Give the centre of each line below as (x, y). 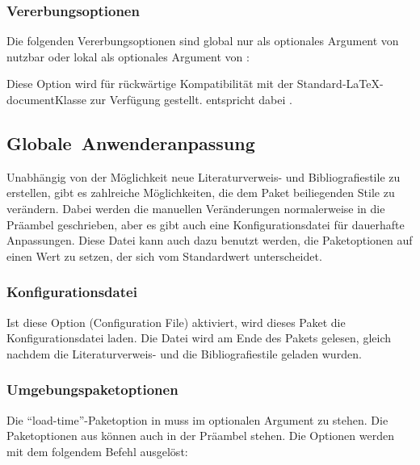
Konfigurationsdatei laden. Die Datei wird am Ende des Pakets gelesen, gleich (199, 338)
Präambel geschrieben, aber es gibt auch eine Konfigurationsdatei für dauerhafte (206, 224)
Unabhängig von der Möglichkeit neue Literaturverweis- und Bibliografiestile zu (204, 176)
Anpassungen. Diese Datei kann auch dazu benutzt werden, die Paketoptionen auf (210, 240)
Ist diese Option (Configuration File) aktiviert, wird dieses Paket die (176, 322)
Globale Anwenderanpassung (131, 142)
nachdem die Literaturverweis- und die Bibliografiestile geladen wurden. (184, 353)
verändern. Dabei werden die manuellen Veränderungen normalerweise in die (196, 208)
